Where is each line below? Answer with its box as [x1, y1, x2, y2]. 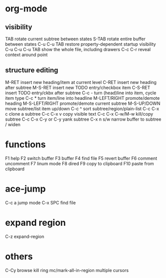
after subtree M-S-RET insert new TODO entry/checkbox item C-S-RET [5, 84, 150, 90]
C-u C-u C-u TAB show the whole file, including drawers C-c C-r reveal [5, 47, 151, 52]
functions [5, 139, 46, 150]
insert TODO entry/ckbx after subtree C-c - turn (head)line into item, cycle [5, 90, 157, 96]
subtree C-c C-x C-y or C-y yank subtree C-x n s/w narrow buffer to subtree [5, 116, 162, 122]
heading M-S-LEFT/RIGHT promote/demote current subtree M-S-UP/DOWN [5, 100, 161, 106]
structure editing [5, 66, 58, 74]
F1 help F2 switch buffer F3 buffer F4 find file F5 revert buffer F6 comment [5, 155, 158, 161]
